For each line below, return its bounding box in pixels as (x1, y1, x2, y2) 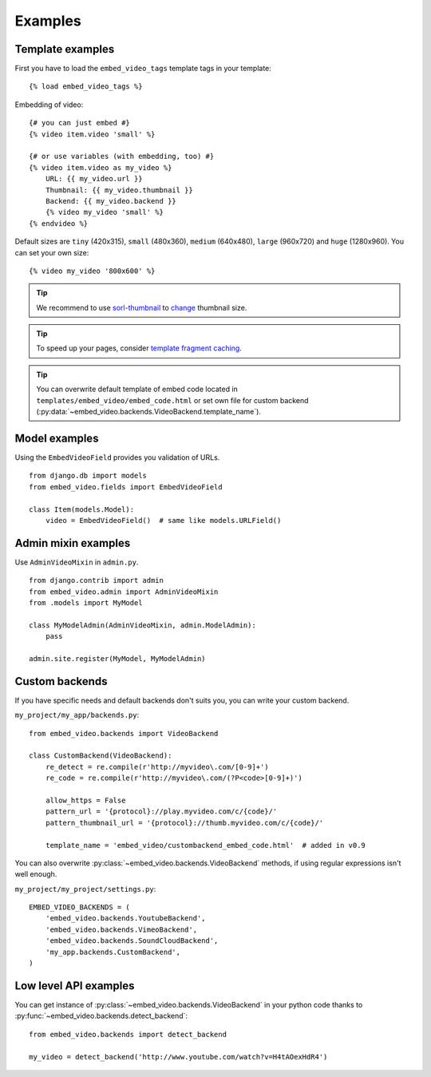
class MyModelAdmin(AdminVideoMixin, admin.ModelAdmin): (29, 620, 257, 630)
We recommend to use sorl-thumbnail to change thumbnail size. (36, 303, 247, 312)
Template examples (14, 42, 115, 56)
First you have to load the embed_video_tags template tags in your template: (14, 64, 271, 73)
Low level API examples (14, 979, 135, 992)
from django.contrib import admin (29, 576, 164, 585)
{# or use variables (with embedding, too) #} (29, 152, 215, 161)
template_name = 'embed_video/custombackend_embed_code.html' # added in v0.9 (45, 841, 366, 849)
